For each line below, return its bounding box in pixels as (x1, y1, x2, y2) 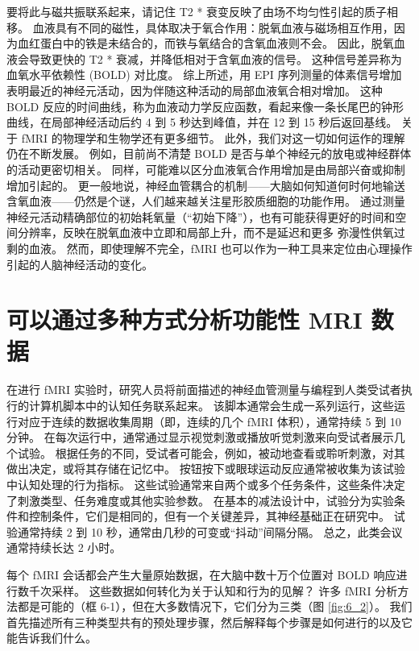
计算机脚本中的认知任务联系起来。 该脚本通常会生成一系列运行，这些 (28, 397, 394, 413)
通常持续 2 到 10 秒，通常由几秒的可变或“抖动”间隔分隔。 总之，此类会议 (17, 523, 403, 540)
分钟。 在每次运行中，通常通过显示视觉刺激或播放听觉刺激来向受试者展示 (6, 429, 394, 446)
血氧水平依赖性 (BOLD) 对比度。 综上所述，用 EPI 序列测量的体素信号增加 (6, 66, 402, 83)
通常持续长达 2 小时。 (6, 539, 122, 556)
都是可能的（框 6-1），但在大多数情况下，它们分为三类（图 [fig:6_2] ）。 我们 (17, 598, 413, 615)
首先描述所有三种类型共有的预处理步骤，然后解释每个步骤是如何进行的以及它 (6, 613, 413, 630)
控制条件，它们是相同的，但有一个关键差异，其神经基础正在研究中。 (28, 508, 390, 525)
